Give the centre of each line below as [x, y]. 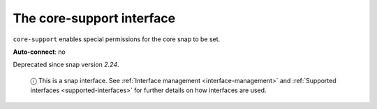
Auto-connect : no [39, 52]
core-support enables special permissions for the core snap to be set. [117, 39]
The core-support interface [94, 18]
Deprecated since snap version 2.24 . [66, 65]
